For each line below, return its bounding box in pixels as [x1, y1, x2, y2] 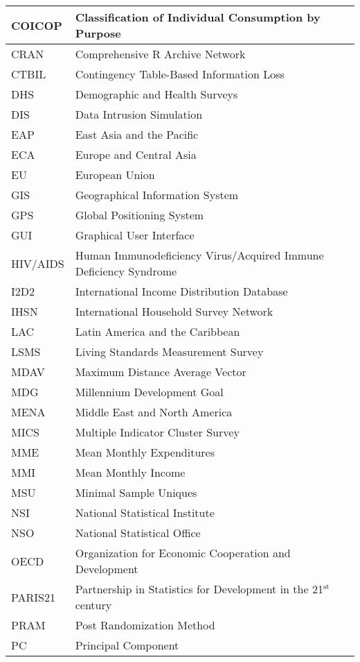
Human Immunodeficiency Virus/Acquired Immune [75, 247, 324, 263]
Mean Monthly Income [75, 464, 186, 480]
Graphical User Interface [75, 227, 195, 243]
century [75, 597, 112, 613]
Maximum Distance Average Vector [75, 364, 246, 380]
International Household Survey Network [75, 303, 273, 319]
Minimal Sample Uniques [75, 484, 197, 500]
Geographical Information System [75, 187, 239, 203]
